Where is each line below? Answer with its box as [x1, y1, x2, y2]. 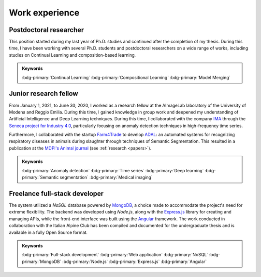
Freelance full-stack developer [9, 189, 104, 197]
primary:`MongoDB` [22, 259, 61, 264]
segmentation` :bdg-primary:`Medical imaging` [59, 175, 153, 180]
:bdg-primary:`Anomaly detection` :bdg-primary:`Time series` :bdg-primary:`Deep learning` [22, 167, 204, 173]
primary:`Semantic [22, 175, 59, 180]
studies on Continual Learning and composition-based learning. [9, 52, 136, 58]
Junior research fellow [9, 90, 78, 98]
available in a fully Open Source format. [9, 229, 88, 235]
